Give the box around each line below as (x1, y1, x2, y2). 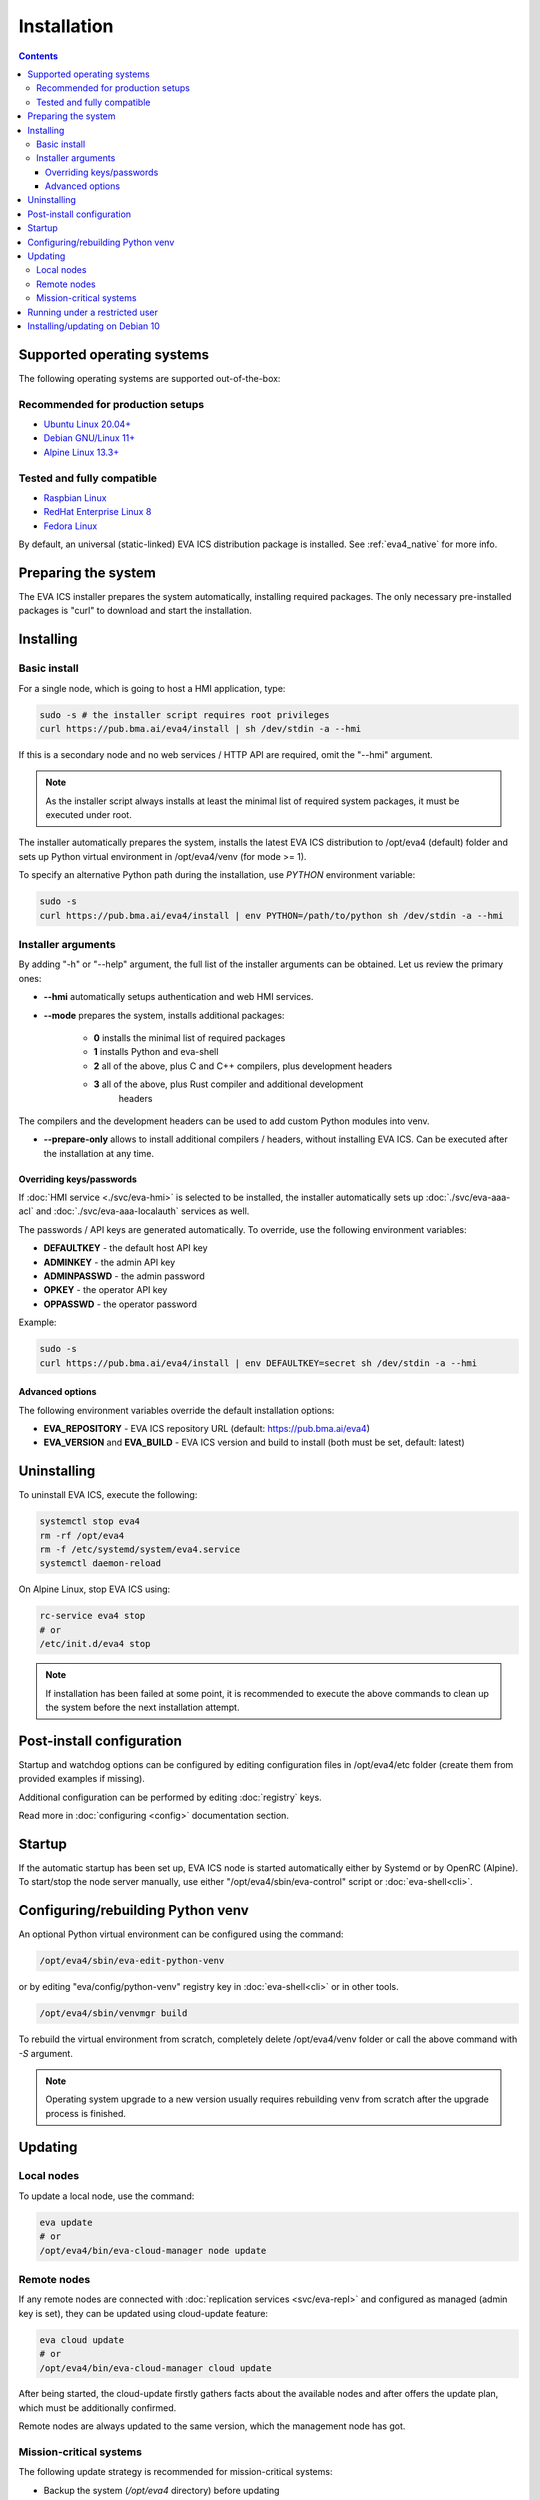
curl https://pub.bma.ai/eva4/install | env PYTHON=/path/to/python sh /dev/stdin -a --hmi (39, 910, 504, 921)
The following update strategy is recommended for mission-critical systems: (18, 2466, 333, 2478)
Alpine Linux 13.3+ (43, 446, 120, 458)
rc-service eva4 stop (39, 1610, 146, 1622)
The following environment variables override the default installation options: (18, 1404, 335, 1416)
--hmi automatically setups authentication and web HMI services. (43, 991, 314, 1003)
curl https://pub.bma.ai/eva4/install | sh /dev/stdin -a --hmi (39, 723, 362, 734)
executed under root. (45, 809, 132, 821)
